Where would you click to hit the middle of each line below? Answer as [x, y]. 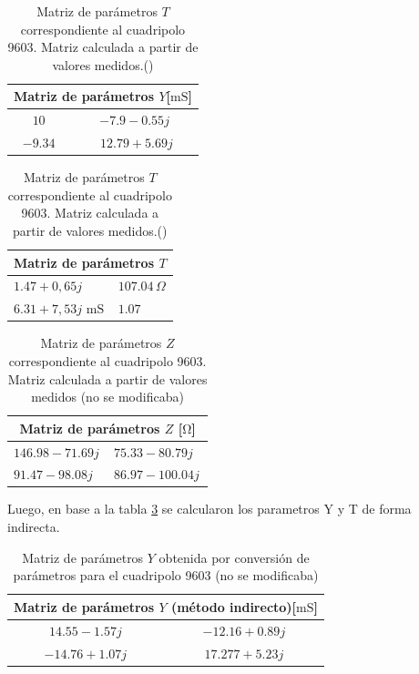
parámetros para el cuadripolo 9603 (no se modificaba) [166, 575]
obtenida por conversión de [234, 557]
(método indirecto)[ [234, 606]
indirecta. [34, 527]
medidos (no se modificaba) [107, 397]
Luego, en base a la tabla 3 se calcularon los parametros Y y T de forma [209, 509]
